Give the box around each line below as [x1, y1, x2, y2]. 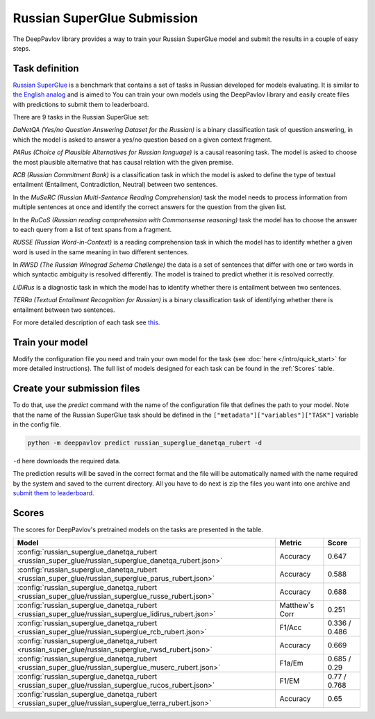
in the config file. [12, 420, 62, 429]
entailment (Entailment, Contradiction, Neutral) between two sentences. [12, 181, 218, 189]
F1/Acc [279, 622, 302, 632]
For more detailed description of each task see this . [12, 318, 160, 327]
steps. [12, 44, 31, 52]
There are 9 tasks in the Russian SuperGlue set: [12, 113, 149, 122]
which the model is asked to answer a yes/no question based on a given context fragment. [12, 135, 272, 144]
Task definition [12, 63, 79, 74]
